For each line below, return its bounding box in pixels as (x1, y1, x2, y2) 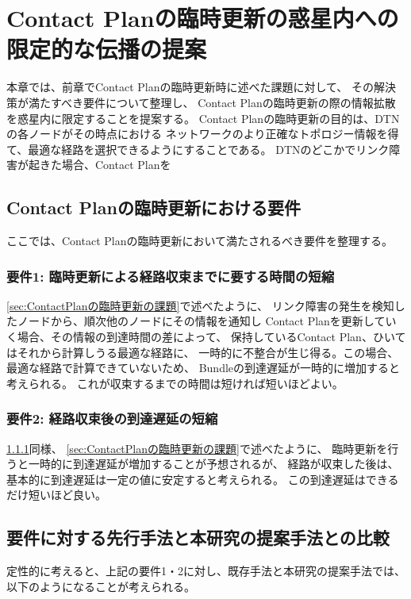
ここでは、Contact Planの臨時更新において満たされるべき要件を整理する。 (6, 232, 394, 249)
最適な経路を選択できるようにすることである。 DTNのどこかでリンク (28, 140, 390, 157)
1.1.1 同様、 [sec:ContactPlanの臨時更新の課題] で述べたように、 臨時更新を (6, 440, 388, 456)
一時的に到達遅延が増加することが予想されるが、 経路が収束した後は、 (28, 455, 399, 472)
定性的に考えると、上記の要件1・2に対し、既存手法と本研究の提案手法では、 (6, 563, 406, 579)
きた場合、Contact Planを (39, 156, 171, 173)
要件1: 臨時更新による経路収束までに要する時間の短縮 (6, 266, 335, 286)
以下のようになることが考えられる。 (6, 578, 195, 594)
